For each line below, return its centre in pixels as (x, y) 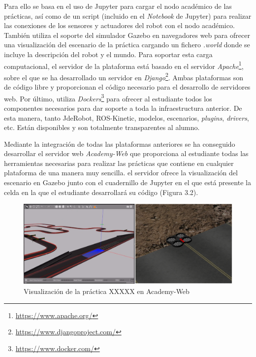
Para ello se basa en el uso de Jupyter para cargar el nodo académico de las (118, 6)
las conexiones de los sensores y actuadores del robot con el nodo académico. (119, 25)
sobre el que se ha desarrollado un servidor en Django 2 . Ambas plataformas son (124, 76)
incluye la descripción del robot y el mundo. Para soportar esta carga (108, 54)
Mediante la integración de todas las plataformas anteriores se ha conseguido (120, 144)
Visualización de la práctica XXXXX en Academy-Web (107, 291)
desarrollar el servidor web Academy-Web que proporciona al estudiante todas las (126, 153)
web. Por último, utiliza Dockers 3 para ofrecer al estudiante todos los (108, 97)
